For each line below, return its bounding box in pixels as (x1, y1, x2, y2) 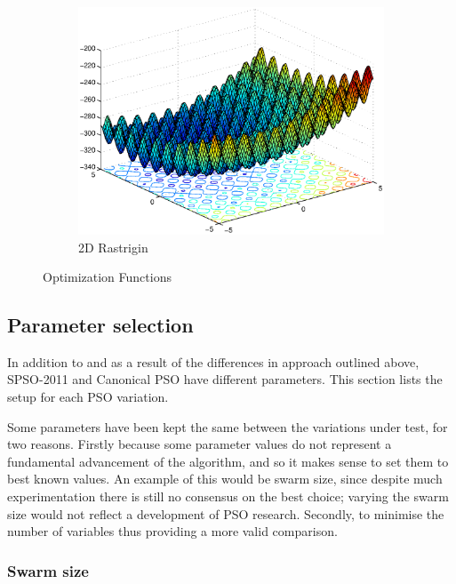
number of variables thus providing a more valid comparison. (7, 522, 338, 540)
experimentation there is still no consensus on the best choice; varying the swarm (7, 487, 449, 506)
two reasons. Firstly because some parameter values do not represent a (7, 435, 392, 453)
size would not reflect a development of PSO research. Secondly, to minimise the (7, 504, 444, 523)
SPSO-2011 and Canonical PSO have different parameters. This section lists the (7, 370, 443, 388)
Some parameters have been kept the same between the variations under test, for (7, 417, 448, 436)
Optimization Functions (43, 268, 172, 286)
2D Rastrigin (78, 237, 148, 256)
